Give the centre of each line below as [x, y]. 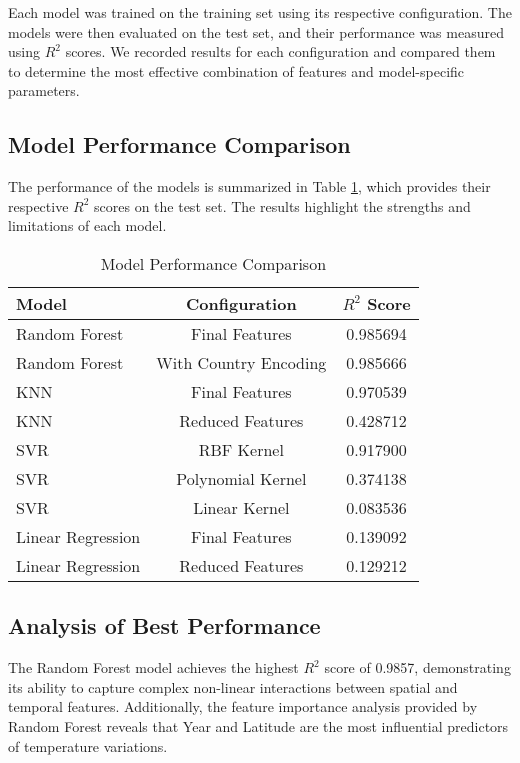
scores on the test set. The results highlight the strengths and [282, 205]
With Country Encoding [241, 362]
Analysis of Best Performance [164, 625]
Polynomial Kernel [241, 478]
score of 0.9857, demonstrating [417, 667]
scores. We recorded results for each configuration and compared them [280, 51]
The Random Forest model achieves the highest [153, 667]
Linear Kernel [241, 507]
